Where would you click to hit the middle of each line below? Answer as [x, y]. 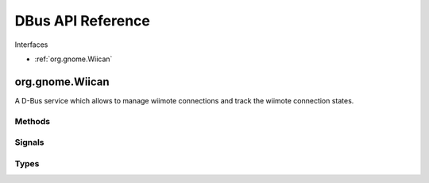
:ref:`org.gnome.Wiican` [73, 59]
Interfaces [31, 45]
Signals [29, 142]
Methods [33, 121]
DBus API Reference [82, 21]
